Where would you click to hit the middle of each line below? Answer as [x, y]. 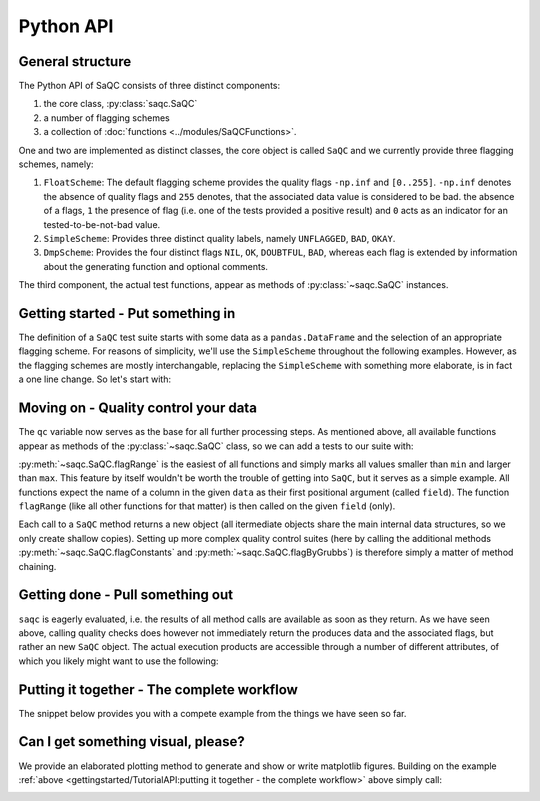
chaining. [37, 566]
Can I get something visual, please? [131, 741]
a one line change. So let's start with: [95, 379]
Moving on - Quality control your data [137, 408]
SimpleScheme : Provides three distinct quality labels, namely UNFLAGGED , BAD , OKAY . [219, 238]
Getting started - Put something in [127, 313]
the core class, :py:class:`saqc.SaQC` [120, 104]
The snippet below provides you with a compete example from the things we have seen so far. [212, 713]
